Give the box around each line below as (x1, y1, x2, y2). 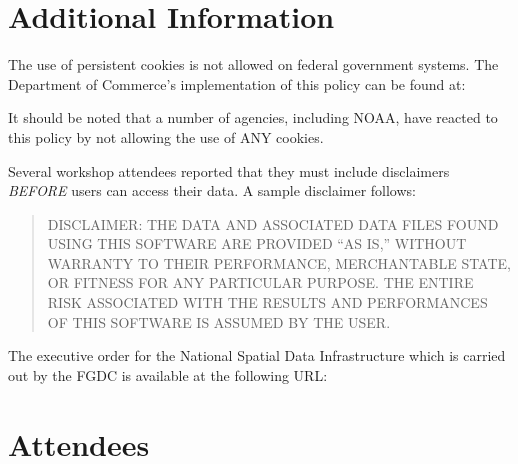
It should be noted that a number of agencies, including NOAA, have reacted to (8, 107, 498, 128)
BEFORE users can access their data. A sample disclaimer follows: (8, 180, 416, 201)
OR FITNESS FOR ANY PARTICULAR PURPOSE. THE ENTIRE (47, 272, 474, 293)
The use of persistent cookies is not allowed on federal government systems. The (8, 54, 499, 75)
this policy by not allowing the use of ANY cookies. (8, 126, 324, 147)
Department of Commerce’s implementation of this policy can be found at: (8, 73, 466, 94)
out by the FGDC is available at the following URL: (8, 364, 328, 385)
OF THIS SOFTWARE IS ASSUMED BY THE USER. (47, 311, 391, 332)
